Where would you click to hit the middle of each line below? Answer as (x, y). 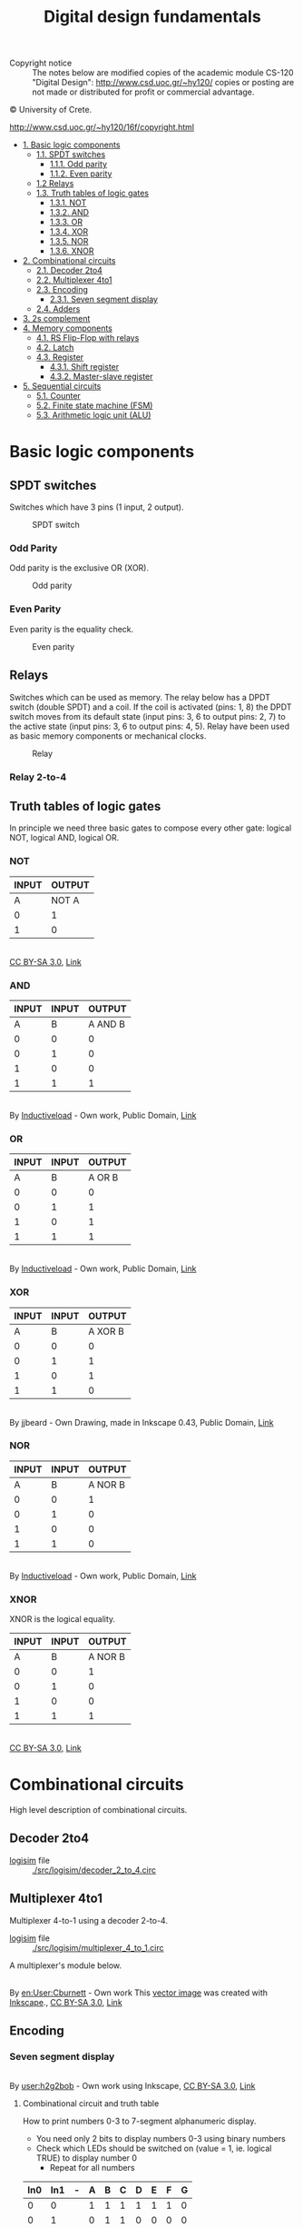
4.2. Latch (55, 348)
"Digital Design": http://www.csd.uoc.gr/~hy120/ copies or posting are (163, 83)
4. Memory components (68, 328)
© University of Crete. (51, 110)
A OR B (103, 1178)
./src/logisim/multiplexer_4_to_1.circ (98, 1947)
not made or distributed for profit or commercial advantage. (143, 92)
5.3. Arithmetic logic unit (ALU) (93, 415)
